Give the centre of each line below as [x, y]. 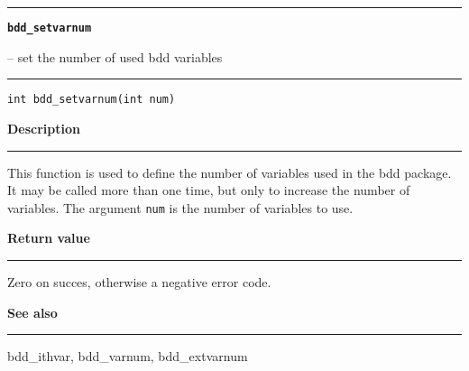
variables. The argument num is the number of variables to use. [180, 207]
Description [44, 128]
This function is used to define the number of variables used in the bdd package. [230, 172]
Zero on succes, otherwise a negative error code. [139, 281]
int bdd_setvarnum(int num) [92, 100]
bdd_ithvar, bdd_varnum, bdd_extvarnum [128, 356]
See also [32, 312]
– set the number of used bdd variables [115, 56]
